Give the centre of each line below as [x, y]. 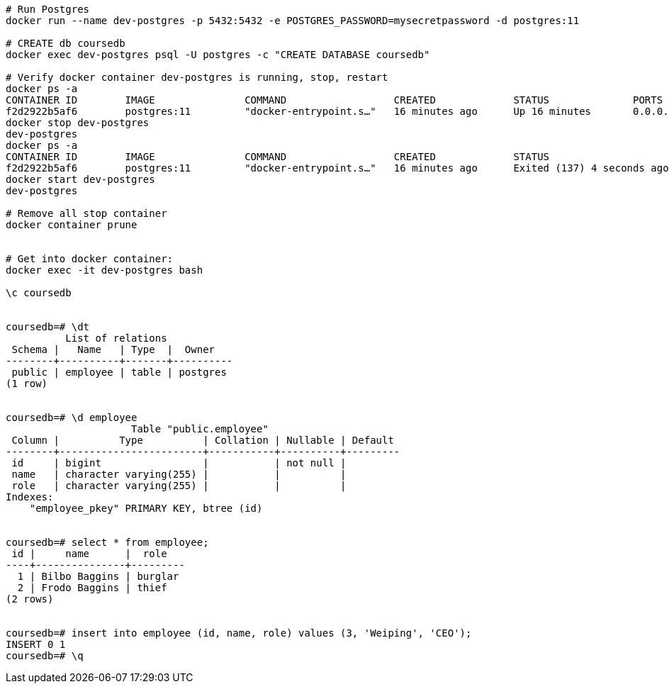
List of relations [116, 338]
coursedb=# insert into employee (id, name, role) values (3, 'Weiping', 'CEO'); [239, 633]
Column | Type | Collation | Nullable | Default [203, 440]
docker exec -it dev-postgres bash [105, 270]
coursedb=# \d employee [72, 418]
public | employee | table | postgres [119, 372]
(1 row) [27, 383]
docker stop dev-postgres [78, 123]
